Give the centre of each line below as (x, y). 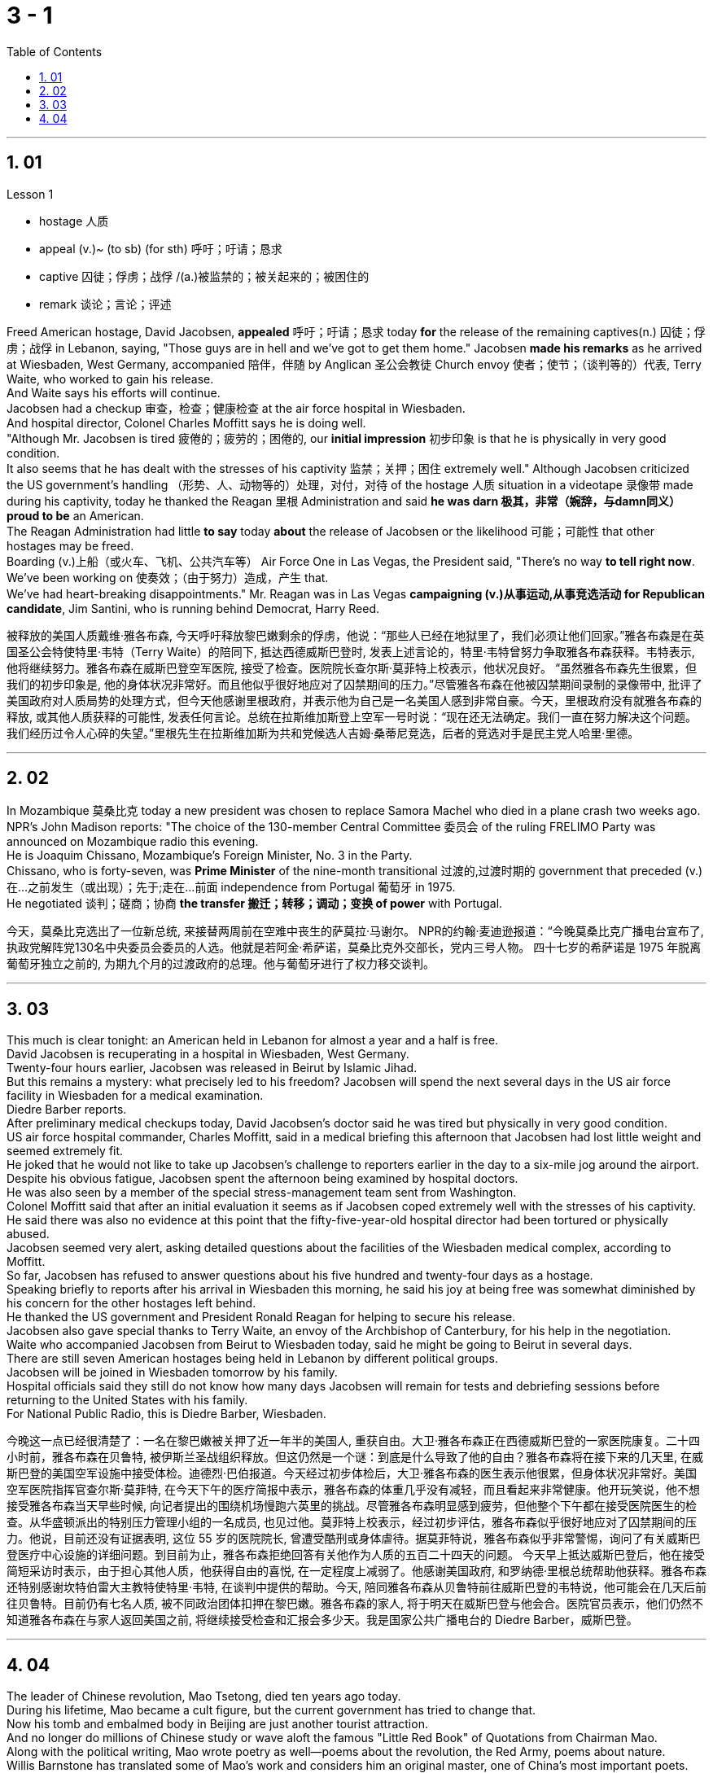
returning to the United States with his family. (127, 1400)
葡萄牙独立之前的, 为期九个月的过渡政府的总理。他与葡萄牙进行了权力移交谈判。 (221, 964)
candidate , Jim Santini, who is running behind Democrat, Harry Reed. (193, 608)
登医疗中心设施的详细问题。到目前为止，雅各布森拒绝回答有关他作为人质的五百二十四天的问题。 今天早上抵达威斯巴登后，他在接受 (356, 1555)
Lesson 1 (30, 194)
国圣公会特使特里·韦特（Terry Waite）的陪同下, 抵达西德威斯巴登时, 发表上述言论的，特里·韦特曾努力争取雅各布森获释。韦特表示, (351, 651)
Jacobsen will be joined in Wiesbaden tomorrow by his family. (172, 1372)
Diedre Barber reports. (67, 1110)
